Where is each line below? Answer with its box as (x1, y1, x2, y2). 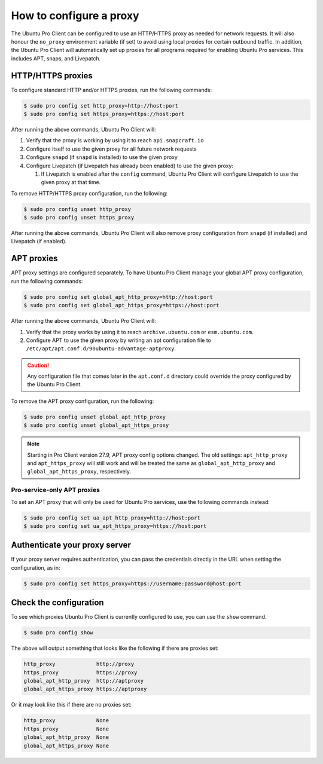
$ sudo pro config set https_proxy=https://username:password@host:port (23, 580, 242, 587)
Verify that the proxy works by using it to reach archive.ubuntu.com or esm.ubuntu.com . (26, 328, 254, 335)
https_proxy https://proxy (23, 669, 138, 676)
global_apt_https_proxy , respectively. (27, 468, 132, 475)
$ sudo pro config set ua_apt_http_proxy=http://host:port (23, 514, 200, 521)
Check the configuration (11, 598, 104, 608)
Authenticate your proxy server (11, 540, 131, 550)
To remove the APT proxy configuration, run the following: (11, 398, 154, 405)
